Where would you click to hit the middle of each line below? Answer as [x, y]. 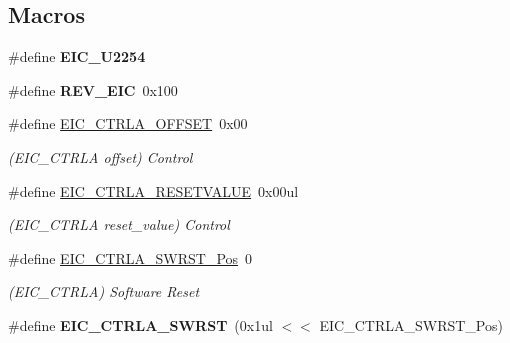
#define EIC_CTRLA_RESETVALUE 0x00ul [153, 190]
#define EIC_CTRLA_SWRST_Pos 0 [130, 257]
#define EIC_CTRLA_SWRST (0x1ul [140, 324]
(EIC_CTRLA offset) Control [100, 156]
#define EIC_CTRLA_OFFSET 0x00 [128, 123]
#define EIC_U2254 [77, 56]
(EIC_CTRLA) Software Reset [104, 291]
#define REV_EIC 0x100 [93, 89]
